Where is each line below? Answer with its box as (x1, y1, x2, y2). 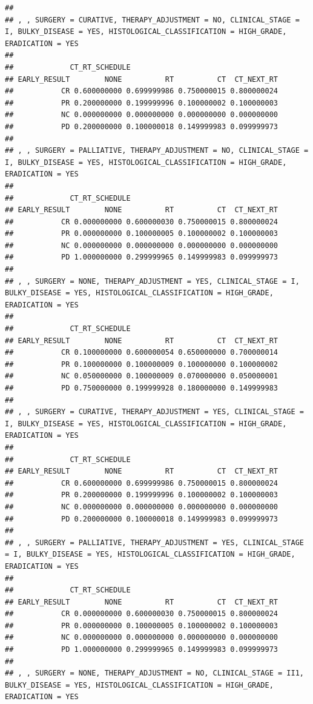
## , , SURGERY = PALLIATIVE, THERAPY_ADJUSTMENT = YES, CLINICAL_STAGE (5, 538, 304, 547)
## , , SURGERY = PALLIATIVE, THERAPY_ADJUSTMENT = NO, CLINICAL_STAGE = (5, 146, 309, 155)
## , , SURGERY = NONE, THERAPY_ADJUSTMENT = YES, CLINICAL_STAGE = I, (5, 277, 300, 286)
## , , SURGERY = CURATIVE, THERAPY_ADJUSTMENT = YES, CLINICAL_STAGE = (5, 407, 304, 417)
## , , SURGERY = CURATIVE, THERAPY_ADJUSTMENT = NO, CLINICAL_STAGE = (5, 15, 300, 24)
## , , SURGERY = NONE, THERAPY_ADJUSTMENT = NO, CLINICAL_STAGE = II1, (5, 669, 304, 678)
